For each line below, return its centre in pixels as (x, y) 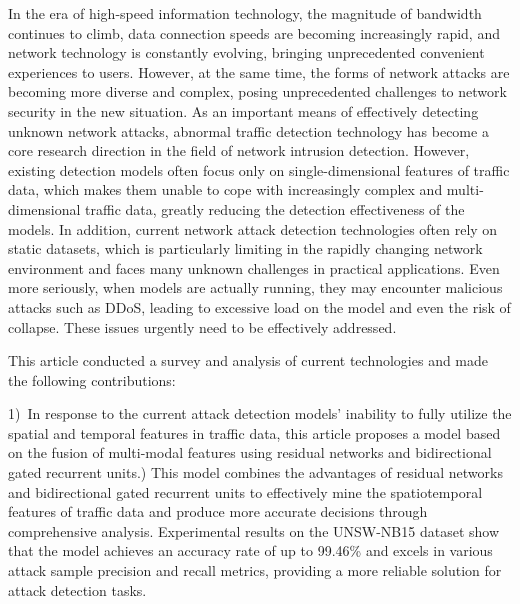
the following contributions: (92, 379)
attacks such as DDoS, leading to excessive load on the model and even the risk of (259, 306)
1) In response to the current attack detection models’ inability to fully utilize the (260, 413)
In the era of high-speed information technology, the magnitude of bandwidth (245, 13)
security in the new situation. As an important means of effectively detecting (243, 110)
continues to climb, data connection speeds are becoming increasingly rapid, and (254, 32)
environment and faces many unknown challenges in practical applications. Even (254, 267)
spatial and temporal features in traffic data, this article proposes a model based (254, 432)
